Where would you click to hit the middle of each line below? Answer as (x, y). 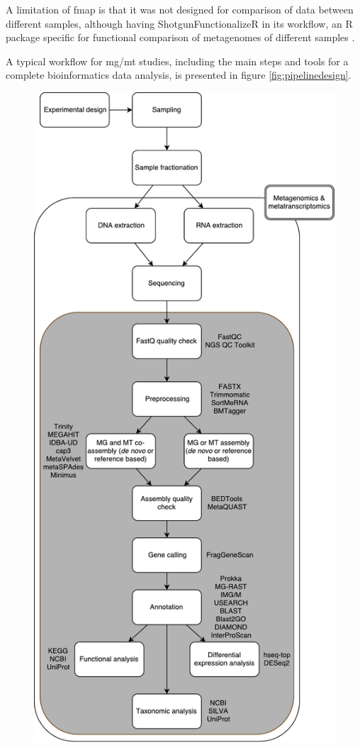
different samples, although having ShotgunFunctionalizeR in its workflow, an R (179, 23)
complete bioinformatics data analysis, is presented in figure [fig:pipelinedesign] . (179, 75)
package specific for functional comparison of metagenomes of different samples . (180, 37)
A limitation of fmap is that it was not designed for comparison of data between (180, 9)
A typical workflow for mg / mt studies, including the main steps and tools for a (177, 61)
